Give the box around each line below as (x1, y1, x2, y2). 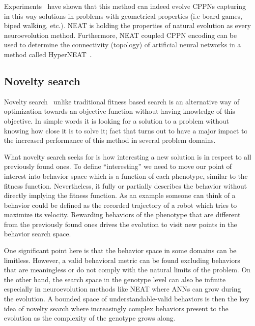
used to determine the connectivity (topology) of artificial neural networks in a (4, 39, 241, 50)
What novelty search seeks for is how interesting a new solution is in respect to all (4, 151, 252, 162)
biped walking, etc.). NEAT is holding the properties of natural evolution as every (4, 20, 251, 31)
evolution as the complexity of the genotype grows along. (4, 313, 175, 323)
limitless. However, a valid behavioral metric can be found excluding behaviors (4, 255, 240, 265)
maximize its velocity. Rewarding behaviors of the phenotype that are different (4, 209, 241, 220)
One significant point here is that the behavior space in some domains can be (4, 245, 236, 256)
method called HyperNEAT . (4, 49, 92, 59)
